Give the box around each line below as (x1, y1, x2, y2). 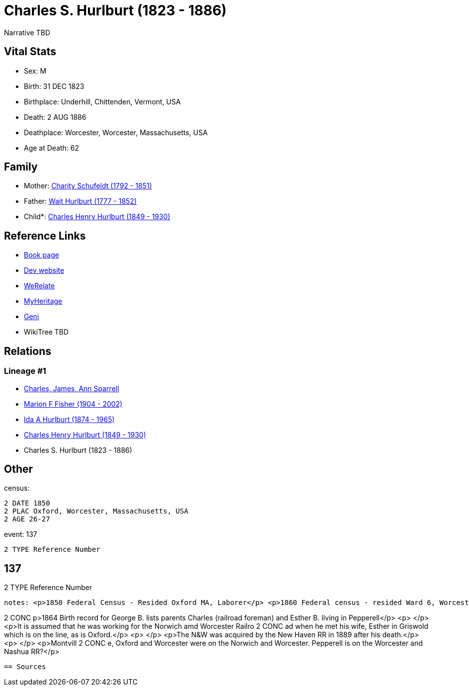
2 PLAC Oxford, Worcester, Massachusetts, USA (4, 507, 188, 516)
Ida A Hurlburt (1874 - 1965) (24, 415, 115, 424)
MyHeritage (24, 297, 63, 306)
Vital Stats (4, 45, 57, 58)
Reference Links (4, 229, 86, 242)
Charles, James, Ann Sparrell (24, 384, 119, 393)
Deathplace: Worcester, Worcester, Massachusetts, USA (24, 128, 208, 137)
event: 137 (4, 530, 37, 539)
